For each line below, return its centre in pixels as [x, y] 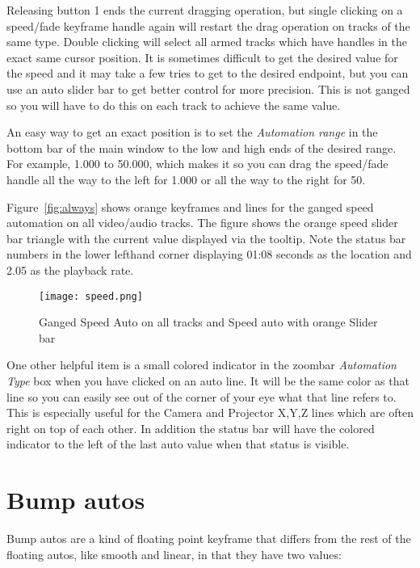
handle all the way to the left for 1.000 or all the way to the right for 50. [186, 179]
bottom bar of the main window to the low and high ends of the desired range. [202, 147]
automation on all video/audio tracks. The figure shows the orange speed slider [202, 223]
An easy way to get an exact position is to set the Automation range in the [192, 132]
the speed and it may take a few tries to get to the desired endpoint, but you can [208, 73]
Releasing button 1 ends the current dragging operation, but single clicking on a [205, 10]
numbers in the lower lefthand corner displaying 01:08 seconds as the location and [209, 254]
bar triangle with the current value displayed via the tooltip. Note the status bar [206, 238]
